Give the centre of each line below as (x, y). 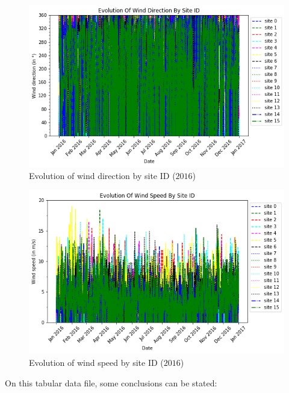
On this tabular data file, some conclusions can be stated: (111, 382)
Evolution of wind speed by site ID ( (96, 362)
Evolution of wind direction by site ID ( (102, 175)
